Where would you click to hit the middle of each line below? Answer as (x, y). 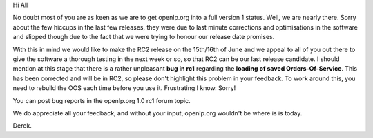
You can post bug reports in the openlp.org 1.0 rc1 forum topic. (102, 100)
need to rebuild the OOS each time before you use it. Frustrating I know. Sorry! (124, 88)
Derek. (22, 126)
